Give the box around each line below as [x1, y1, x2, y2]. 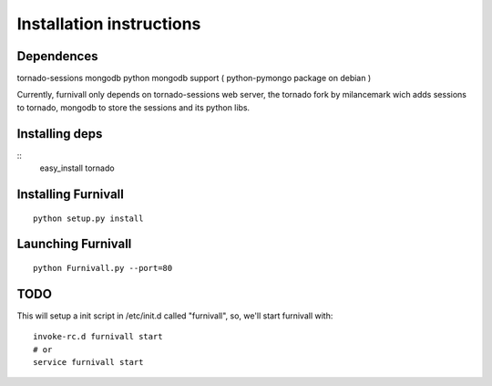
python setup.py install [33, 213, 144, 224]
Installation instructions [16, 14, 201, 34]
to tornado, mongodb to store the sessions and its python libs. [16, 101, 251, 113]
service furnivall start [33, 357, 144, 368]
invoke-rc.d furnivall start [33, 331, 163, 342]
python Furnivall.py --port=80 [33, 263, 173, 273]
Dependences [16, 48, 98, 64]
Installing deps [16, 126, 103, 141]
